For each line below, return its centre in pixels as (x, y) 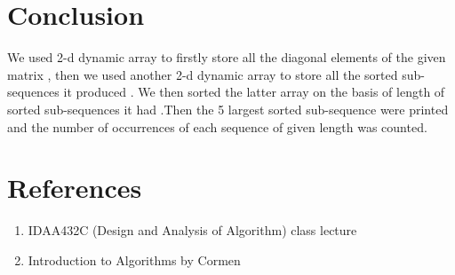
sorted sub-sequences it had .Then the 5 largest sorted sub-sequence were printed (228, 109)
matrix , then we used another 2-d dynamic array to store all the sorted (203, 74)
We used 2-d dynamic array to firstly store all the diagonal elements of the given (227, 57)
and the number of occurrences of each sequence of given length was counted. (217, 126)
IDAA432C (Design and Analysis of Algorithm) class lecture (192, 230)
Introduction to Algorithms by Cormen (134, 259)
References (75, 188)
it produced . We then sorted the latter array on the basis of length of (254, 92)
